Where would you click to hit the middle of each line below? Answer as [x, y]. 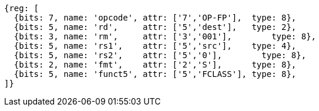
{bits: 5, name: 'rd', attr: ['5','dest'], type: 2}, [155, 27]
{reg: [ [22, 8]
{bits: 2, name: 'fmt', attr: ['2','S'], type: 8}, [155, 65]
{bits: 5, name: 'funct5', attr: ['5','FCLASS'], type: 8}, [155, 74]
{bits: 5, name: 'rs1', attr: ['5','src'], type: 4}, [155, 46]
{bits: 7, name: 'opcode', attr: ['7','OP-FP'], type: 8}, [155, 18]
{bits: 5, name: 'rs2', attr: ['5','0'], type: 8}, [160, 55]
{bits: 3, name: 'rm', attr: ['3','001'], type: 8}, [165, 36]
